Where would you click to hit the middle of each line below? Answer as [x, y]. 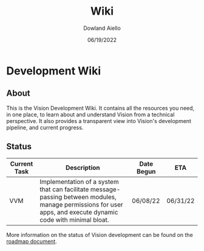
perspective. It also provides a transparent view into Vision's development [99, 121]
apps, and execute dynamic [79, 212]
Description [83, 168]
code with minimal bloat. [74, 219]
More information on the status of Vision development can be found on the [100, 235]
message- [105, 189]
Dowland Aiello [102, 28]
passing [51, 197]
